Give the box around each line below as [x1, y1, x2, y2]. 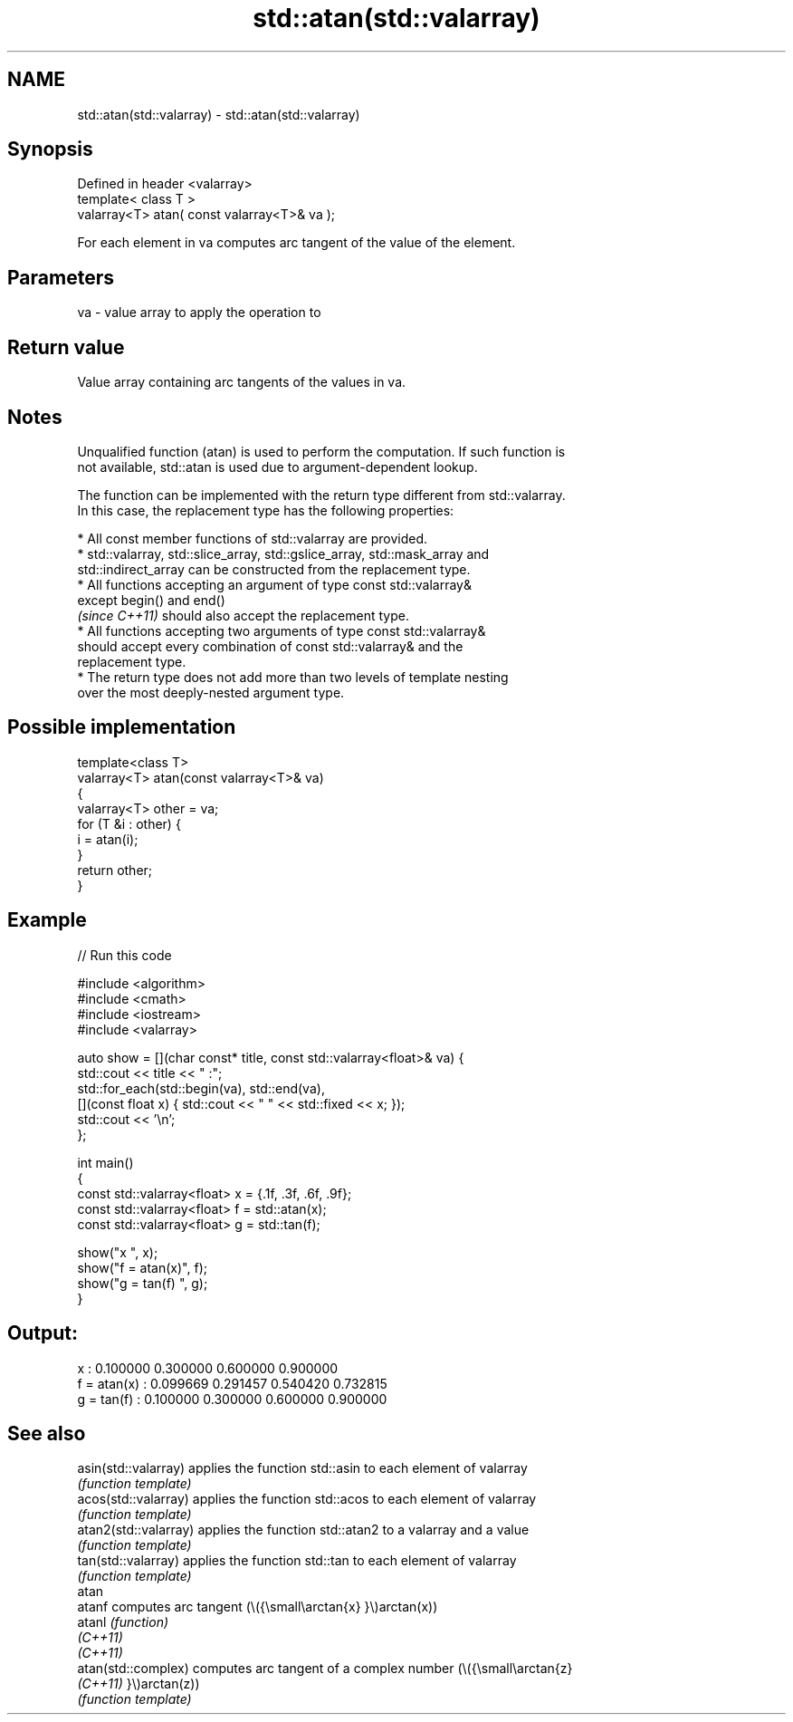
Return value [7, 335, 125, 359]
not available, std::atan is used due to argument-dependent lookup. [77, 458, 478, 475]
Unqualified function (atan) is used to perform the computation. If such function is [77, 443, 566, 459]
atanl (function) [77, 1614, 169, 1631]
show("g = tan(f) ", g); [77, 1275, 208, 1291]
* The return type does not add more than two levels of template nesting [77, 669, 509, 685]
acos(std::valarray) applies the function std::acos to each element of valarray [77, 1491, 537, 1507]
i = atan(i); [77, 831, 139, 847]
